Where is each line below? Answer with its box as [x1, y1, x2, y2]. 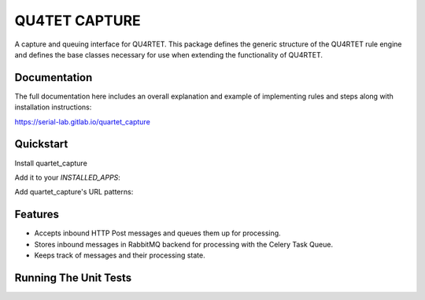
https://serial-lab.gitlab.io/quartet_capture [14, 117, 151, 126]
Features [14, 208, 59, 221]
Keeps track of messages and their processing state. [34, 250, 205, 260]
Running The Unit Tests [14, 271, 132, 284]
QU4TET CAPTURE [14, 12, 141, 29]
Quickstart [14, 138, 68, 151]
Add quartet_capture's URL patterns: [14, 187, 134, 197]
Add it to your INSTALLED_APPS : [14, 172, 121, 182]
